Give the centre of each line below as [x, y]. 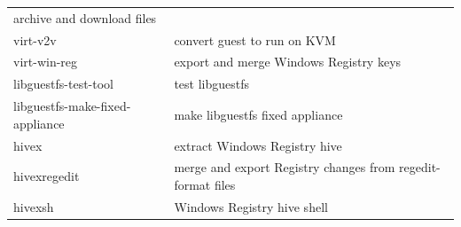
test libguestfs [212, 84]
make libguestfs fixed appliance [258, 114]
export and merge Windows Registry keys [288, 62]
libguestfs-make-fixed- [72, 106]
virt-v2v [35, 39]
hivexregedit [47, 176]
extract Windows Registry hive [258, 145]
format [192, 184]
